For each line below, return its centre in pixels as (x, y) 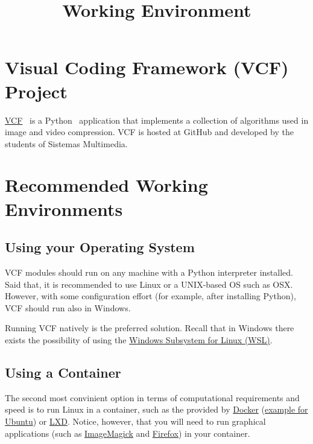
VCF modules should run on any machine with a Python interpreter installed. (149, 272)
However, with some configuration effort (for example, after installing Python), (150, 296)
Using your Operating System (100, 247)
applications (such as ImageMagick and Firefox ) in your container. (128, 433)
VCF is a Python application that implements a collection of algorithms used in (157, 120)
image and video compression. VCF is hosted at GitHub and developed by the (149, 132)
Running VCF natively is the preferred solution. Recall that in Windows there (150, 328)
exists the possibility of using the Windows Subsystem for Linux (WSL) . (139, 340)
